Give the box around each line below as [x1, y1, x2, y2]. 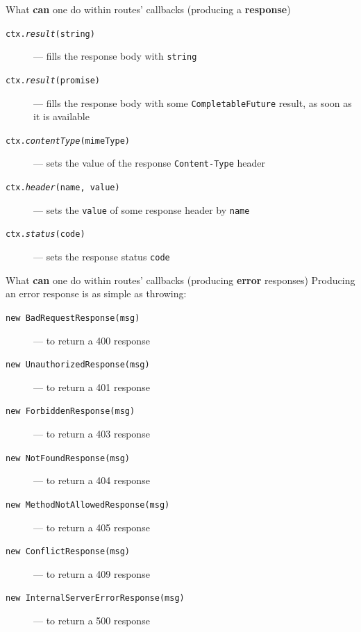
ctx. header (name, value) [6, 183, 120, 193]
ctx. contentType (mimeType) [6, 135, 130, 146]
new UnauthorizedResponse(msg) [6, 360, 150, 370]
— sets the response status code [33, 249, 170, 264]
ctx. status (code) [6, 229, 85, 240]
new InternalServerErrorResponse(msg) [6, 593, 185, 604]
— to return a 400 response [33, 333, 150, 347]
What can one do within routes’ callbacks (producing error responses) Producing [6, 272, 355, 287]
